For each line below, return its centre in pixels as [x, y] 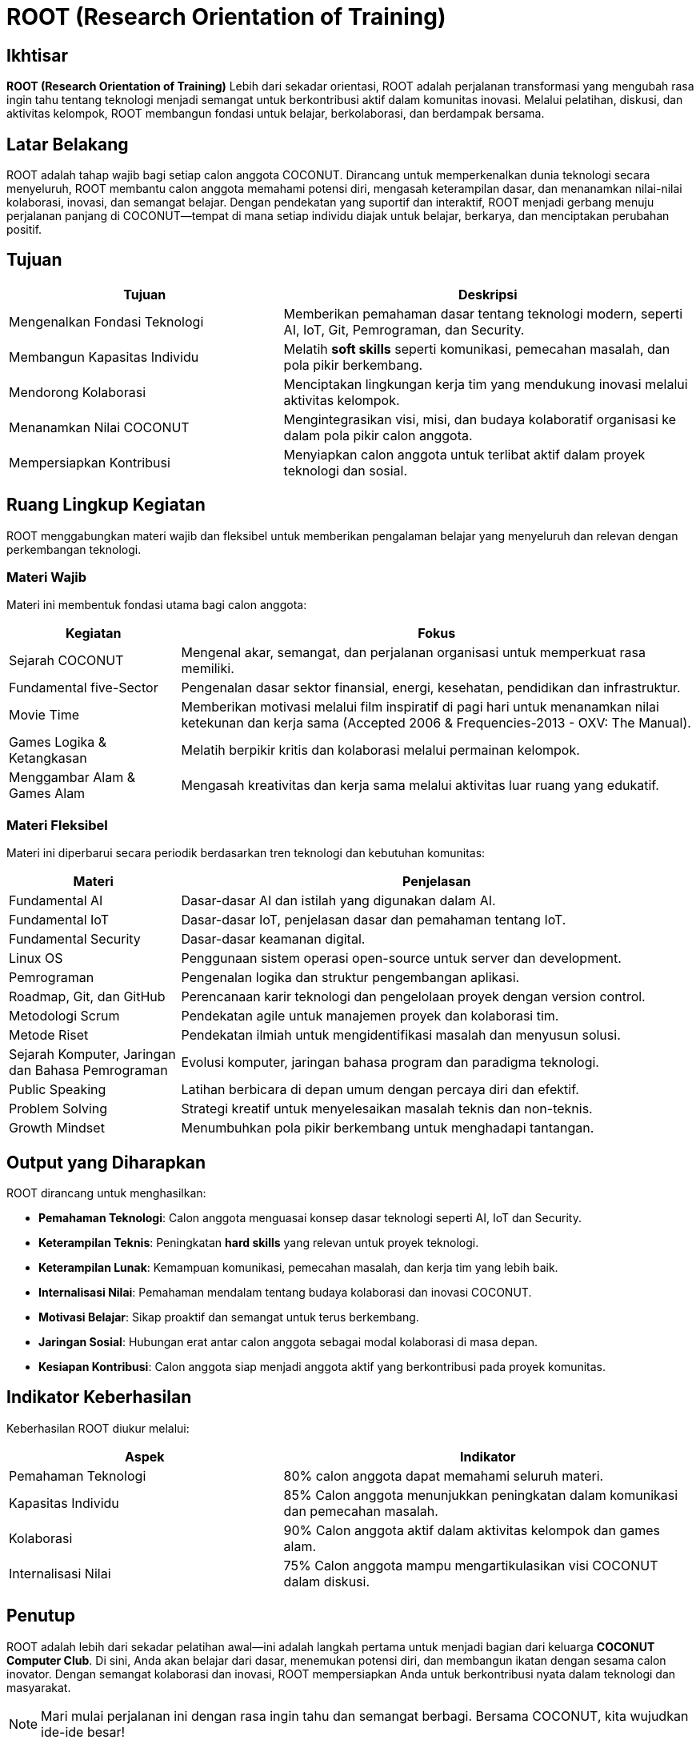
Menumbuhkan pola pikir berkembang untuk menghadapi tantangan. [388, 1128]
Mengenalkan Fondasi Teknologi [106, 321]
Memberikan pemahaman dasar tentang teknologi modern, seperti [483, 313]
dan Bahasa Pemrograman [88, 1070]
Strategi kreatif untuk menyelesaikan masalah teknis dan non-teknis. [387, 1109]
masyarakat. [39, 1687]
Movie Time [44, 715]
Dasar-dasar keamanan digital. [273, 939]
